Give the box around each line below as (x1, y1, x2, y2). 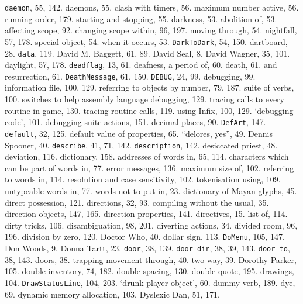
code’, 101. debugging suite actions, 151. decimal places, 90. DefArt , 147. (5, 116, 266, 128)
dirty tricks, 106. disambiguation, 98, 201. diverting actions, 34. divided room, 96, (5, 219, 298, 231)
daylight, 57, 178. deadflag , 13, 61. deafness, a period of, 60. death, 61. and (5, 58, 277, 71)
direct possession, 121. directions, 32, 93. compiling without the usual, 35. (5, 196, 269, 208)
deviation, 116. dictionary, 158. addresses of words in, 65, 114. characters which (5, 150, 289, 163)
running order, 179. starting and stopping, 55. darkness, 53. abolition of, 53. (5, 12, 277, 25)
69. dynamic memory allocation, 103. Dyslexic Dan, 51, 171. (5, 288, 221, 300)
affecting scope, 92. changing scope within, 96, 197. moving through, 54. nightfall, (5, 24, 297, 36)
